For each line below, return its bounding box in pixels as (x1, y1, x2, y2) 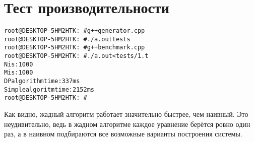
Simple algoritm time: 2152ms (4, 86, 94, 93)
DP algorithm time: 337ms (4, 78, 80, 85)
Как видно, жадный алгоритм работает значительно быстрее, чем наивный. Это (4, 109, 248, 119)
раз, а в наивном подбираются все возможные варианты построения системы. (4, 128, 242, 139)
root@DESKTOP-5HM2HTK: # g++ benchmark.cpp (4, 44, 145, 51)
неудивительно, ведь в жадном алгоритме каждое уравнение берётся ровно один (4, 118, 250, 129)
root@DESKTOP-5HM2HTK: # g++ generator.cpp (4, 27, 145, 35)
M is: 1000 (4, 69, 33, 77)
